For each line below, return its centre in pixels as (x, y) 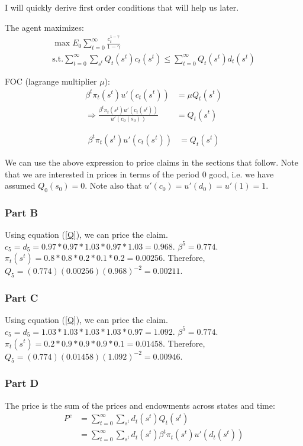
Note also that (116, 185)
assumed (20, 185)
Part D (22, 383)
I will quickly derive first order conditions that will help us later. (122, 7)
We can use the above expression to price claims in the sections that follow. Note (151, 162)
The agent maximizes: (44, 27)
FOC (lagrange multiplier (51, 81)
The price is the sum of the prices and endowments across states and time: (140, 405)
